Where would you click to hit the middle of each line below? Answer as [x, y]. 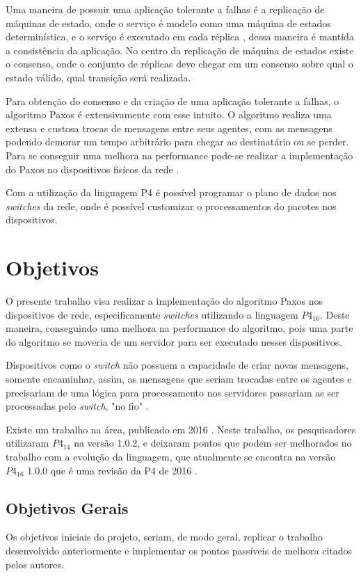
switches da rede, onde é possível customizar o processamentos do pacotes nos [171, 206]
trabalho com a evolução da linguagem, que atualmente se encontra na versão [171, 456]
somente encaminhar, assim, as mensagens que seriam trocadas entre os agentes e [179, 378]
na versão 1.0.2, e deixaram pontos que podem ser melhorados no [213, 443]
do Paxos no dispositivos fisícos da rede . [93, 169]
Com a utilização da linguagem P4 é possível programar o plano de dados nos [171, 192]
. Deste [335, 314]
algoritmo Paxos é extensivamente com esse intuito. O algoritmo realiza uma [169, 114]
